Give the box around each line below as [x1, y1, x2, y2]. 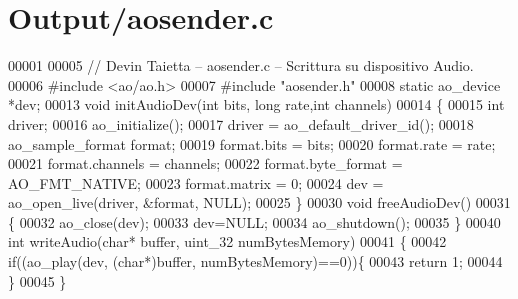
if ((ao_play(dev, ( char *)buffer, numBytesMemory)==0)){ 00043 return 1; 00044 [8, 251, 503, 272]
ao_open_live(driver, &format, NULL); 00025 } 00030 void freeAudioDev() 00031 [8, 192, 511, 213]
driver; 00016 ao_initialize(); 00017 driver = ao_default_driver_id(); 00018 [8, 113, 474, 134]
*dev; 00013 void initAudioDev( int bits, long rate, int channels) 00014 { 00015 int [8, 94, 505, 115]
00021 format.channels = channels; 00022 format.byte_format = [8, 153, 403, 174]
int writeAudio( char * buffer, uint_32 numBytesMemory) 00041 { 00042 [8, 231, 447, 252]
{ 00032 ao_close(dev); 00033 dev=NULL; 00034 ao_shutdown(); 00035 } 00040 [8, 211, 501, 232]
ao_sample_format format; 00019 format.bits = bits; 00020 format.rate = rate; [8, 133, 496, 154]
